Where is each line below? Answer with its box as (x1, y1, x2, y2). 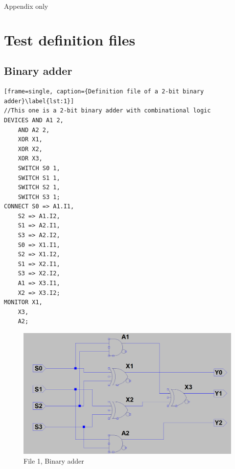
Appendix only (4, 1, 48, 11)
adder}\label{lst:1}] (4, 97, 74, 105)
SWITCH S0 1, (18, 164, 60, 172)
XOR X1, (18, 136, 43, 143)
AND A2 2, (18, 126, 50, 134)
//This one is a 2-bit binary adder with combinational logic (4, 107, 211, 114)
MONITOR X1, (4, 299, 43, 306)
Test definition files (4, 29, 136, 49)
